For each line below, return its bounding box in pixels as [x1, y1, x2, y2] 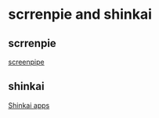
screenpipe [8, 57, 45, 66]
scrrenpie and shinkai [8, 5, 153, 23]
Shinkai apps [8, 100, 50, 110]
